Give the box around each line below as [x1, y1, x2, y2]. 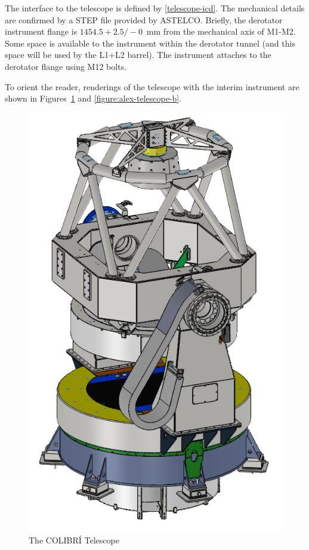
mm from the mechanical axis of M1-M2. [146, 25, 296, 38]
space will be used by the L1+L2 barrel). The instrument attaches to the [5, 48, 271, 61]
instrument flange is [5, 25, 78, 38]
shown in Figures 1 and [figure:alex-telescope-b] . [5, 92, 182, 105]
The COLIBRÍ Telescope [29, 533, 119, 546]
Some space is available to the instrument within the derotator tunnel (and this [5, 36, 295, 49]
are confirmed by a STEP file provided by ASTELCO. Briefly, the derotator [5, 13, 283, 26]
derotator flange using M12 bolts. [5, 60, 127, 72]
